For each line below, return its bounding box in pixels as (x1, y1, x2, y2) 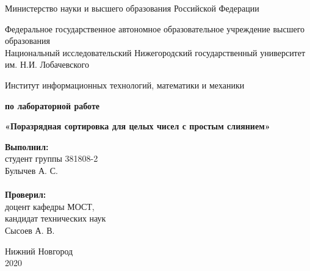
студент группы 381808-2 (5, 152, 98, 165)
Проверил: (5, 188, 46, 201)
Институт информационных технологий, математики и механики (5, 78, 245, 91)
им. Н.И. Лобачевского (5, 58, 89, 71)
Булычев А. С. (5, 164, 58, 176)
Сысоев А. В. (5, 223, 55, 236)
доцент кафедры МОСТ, (5, 200, 95, 212)
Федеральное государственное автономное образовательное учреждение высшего (5, 22, 305, 35)
